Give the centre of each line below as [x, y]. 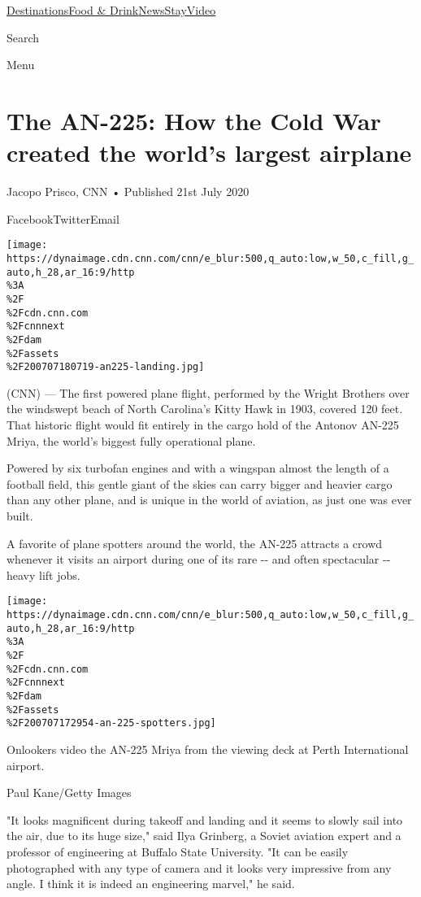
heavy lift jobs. [43, 575]
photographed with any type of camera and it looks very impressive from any [199, 867]
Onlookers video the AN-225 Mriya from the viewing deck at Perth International [208, 749]
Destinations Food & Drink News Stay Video [111, 10]
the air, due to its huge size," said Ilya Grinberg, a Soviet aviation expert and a [204, 836]
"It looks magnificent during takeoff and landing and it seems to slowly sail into [205, 819]
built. [20, 516]
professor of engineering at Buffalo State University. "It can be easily [178, 851]
